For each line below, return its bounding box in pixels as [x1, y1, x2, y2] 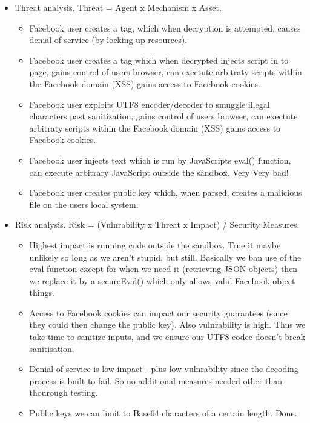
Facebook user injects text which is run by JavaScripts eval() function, [29, 153, 291, 166]
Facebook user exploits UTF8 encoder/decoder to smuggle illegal [29, 98, 270, 110]
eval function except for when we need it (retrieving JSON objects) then [29, 262, 298, 275]
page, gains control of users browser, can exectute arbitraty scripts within [29, 65, 302, 78]
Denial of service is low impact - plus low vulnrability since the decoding [29, 362, 298, 375]
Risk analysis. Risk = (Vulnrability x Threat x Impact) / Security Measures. [15, 218, 300, 231]
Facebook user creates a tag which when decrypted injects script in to [29, 53, 289, 66]
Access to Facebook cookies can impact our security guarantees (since [29, 306, 288, 319]
